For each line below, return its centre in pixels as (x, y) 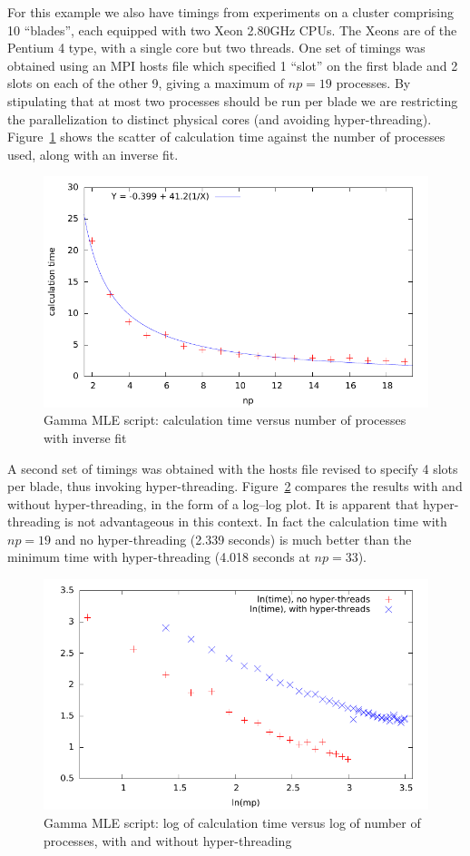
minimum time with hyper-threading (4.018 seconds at (159, 557)
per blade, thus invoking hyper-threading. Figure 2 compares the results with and (235, 486)
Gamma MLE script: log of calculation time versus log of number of (232, 823)
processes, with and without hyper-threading (168, 840)
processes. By (373, 83)
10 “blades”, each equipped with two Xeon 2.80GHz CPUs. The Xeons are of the (232, 30)
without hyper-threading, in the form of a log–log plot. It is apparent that (213, 503)
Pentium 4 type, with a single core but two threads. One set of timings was (216, 48)
